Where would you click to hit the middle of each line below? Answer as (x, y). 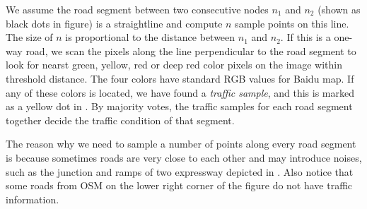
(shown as (339, 9)
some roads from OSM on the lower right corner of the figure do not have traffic (179, 185)
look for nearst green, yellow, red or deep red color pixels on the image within (174, 65)
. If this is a (305, 37)
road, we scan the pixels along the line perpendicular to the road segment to (191, 50)
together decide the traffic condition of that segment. (120, 120)
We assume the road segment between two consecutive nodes (137, 9)
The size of (29, 37)
